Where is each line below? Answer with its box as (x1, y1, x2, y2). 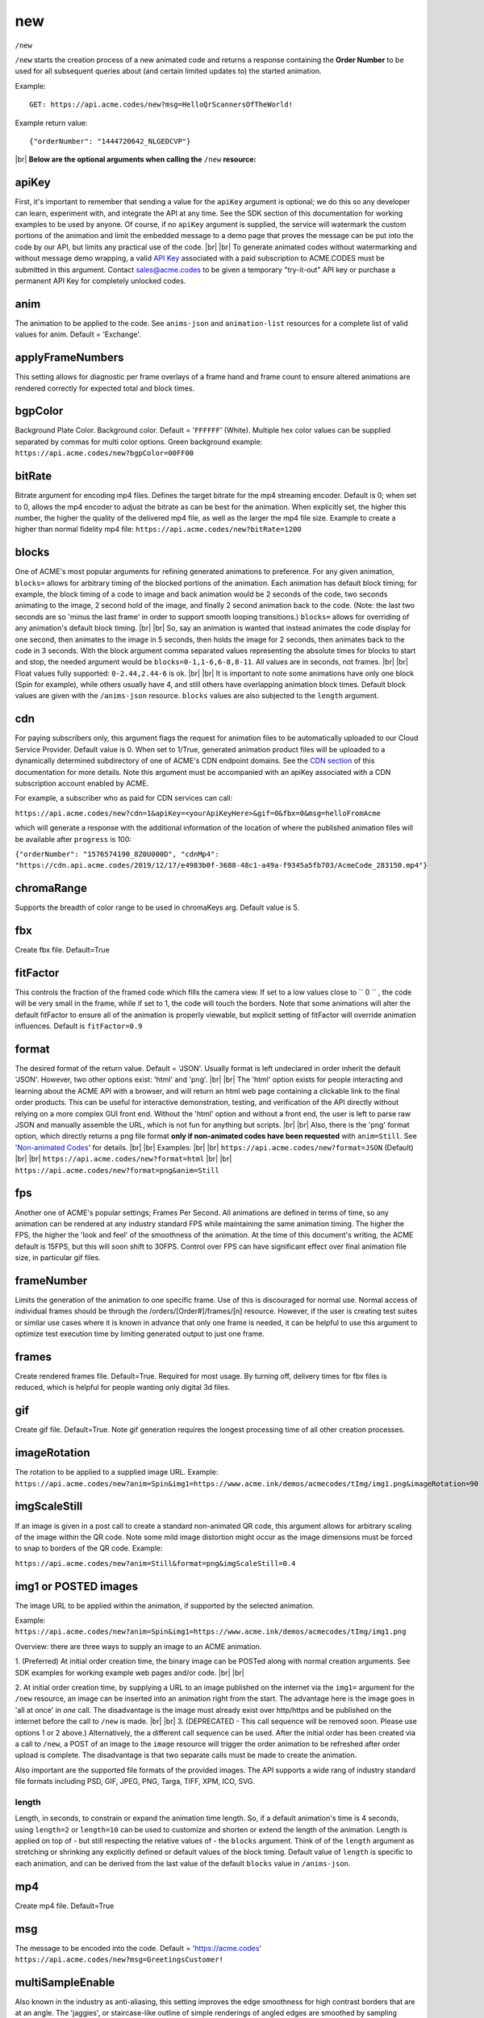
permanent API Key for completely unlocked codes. (15, 275, 186, 286)
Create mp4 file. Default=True (15, 1901, 115, 1911)
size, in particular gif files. (15, 1253, 101, 1262)
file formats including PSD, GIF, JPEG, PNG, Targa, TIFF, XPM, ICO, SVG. (15, 1777, 256, 1786)
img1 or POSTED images (15, 1579, 139, 1593)
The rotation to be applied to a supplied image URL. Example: (15, 1467, 219, 1477)
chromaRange (15, 881, 88, 895)
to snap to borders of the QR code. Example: (15, 1543, 163, 1553)
